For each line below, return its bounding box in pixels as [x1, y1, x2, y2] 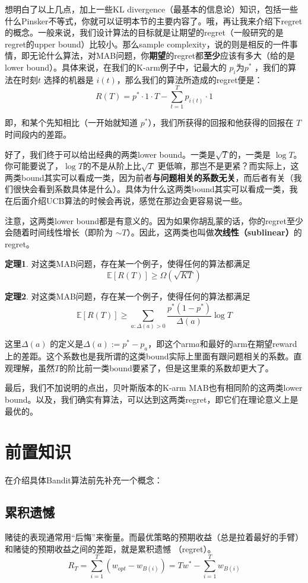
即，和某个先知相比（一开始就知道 [5, 116, 138, 129]
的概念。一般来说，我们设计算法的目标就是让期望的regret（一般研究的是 [5, 26, 284, 39]
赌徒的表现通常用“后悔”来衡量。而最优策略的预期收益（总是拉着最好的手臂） [5, 531, 304, 543]
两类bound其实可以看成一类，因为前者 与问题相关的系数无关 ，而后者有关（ [5, 171, 294, 183]
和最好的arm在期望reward [199, 337, 297, 350]
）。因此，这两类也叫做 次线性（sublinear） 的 [126, 226, 302, 238]
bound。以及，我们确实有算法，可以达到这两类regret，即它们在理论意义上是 [5, 393, 299, 405]
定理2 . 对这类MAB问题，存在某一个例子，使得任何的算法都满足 [5, 290, 250, 302]
